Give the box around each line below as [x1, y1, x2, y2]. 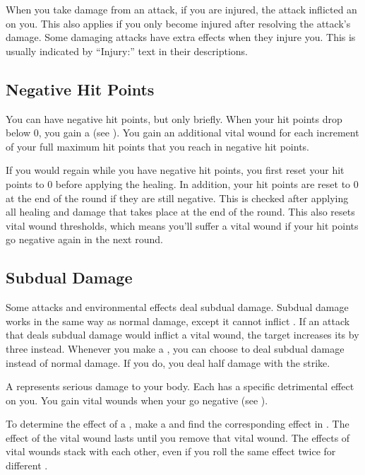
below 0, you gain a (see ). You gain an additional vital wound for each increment [6, 125, 359, 140]
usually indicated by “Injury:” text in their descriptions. [6, 43, 249, 58]
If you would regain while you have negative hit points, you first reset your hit [6, 163, 345, 177]
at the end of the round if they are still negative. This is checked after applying [6, 190, 349, 205]
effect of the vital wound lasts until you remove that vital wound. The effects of [6, 430, 350, 445]
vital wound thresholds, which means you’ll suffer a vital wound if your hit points [6, 218, 359, 233]
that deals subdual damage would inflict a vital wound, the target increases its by [6, 327, 359, 342]
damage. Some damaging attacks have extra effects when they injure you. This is [6, 30, 356, 45]
